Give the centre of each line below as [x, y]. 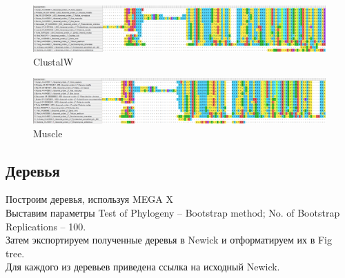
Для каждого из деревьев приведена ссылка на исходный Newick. [143, 267]
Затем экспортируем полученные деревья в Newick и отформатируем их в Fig [169, 240]
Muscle [48, 133]
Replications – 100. [46, 226]
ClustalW [53, 61]
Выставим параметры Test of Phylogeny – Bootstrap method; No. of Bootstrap [173, 213]
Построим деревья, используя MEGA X [89, 199]
